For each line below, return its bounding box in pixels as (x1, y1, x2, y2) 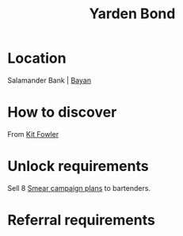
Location (7, 49, 67, 67)
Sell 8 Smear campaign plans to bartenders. (7, 183, 151, 192)
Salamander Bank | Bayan (7, 75, 92, 85)
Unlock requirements (7, 158, 149, 175)
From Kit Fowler (7, 129, 59, 139)
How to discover (7, 104, 117, 121)
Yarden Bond (89, 5, 176, 23)
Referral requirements (7, 211, 155, 229)
